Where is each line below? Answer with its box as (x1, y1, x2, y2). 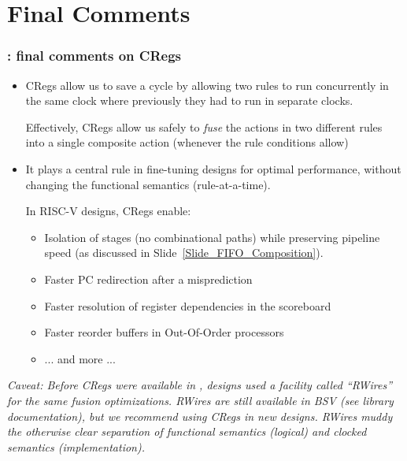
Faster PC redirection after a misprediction (44, 270, 253, 287)
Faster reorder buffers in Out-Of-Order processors (44, 324, 284, 340)
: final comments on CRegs (7, 46, 181, 65)
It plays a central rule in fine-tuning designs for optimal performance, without (25, 160, 401, 177)
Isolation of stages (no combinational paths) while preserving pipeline (44, 229, 380, 245)
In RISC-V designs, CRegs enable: (25, 203, 191, 219)
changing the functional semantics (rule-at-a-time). (25, 176, 271, 192)
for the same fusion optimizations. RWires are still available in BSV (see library (7, 392, 394, 408)
